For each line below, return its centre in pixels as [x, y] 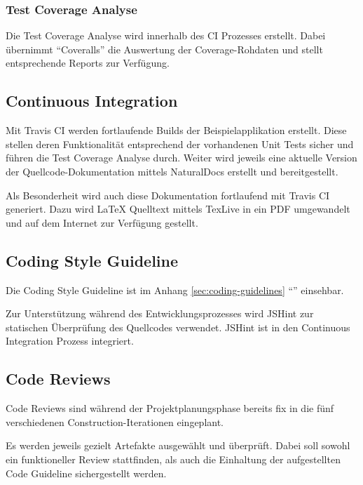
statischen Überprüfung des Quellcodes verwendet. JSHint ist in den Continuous [178, 327]
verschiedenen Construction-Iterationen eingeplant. [115, 421]
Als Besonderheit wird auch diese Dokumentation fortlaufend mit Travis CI [168, 195]
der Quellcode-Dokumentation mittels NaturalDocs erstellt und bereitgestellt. [172, 171]
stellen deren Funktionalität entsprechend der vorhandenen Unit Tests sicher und [180, 144]
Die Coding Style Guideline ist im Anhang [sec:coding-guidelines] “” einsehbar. [175, 290]
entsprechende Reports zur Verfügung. [88, 63]
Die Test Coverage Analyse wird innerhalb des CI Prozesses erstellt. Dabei [166, 35]
